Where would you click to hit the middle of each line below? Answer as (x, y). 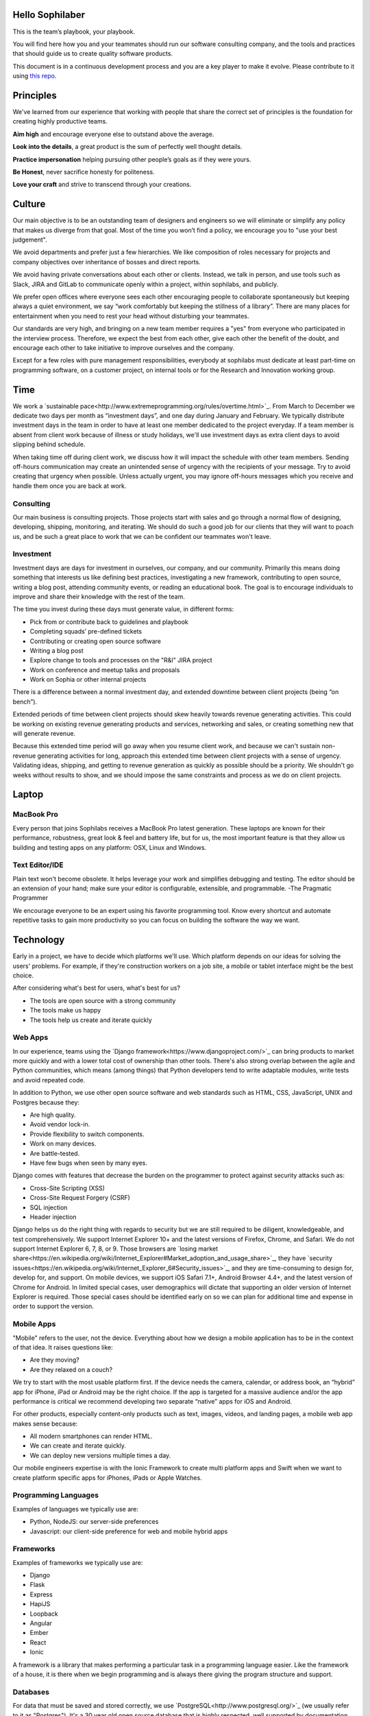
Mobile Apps (34, 1324)
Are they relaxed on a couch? (71, 1369)
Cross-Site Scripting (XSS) (67, 1188)
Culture (29, 204)
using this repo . (35, 76)
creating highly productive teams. (60, 121)
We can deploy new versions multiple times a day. (100, 1455)
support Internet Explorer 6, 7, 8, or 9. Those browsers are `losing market (115, 1249)
